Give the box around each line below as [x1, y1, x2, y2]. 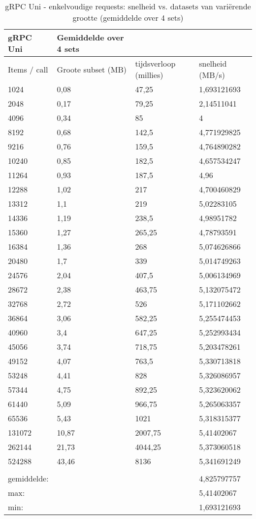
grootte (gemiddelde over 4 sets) [72, 12, 184, 23]
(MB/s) [199, 69, 225, 80]
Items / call [8, 63, 48, 75]
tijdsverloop [135, 58, 176, 69]
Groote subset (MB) [57, 63, 127, 75]
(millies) [135, 69, 163, 80]
